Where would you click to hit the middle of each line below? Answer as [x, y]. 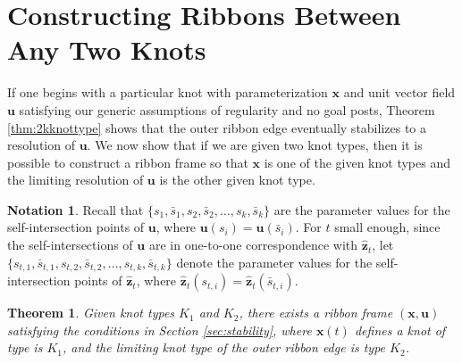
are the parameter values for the [362, 209]
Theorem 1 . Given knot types [91, 313]
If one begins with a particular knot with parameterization [168, 92]
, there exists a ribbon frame [316, 313]
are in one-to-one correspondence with [253, 245]
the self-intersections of [70, 245]
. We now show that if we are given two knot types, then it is [255, 145]
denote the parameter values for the [274, 262]
